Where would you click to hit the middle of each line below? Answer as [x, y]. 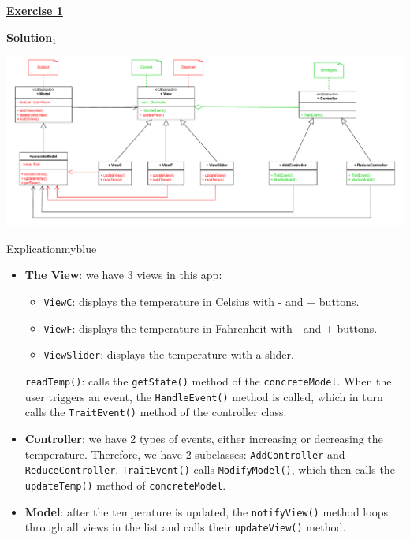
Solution [30, 37]
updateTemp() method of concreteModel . [125, 484]
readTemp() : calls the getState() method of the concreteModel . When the [208, 381]
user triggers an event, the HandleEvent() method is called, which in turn [204, 396]
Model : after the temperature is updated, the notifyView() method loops [206, 511]
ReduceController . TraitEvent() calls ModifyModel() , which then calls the [210, 469]
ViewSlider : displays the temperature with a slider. [169, 354]
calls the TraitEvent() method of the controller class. [156, 412]
